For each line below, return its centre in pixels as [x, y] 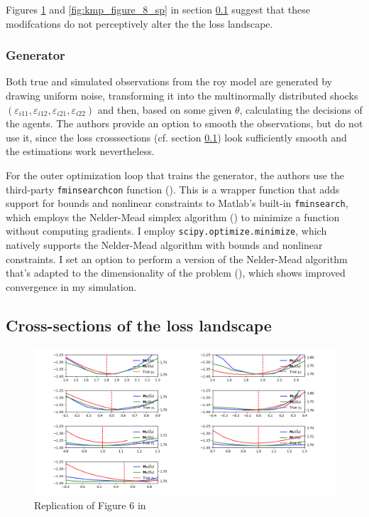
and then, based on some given [165, 109]
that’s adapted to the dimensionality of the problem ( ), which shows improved [176, 273]
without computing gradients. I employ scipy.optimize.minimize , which [166, 231]
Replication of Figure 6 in [90, 505]
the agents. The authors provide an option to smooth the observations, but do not [184, 123]
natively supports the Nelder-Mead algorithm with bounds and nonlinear [164, 245]
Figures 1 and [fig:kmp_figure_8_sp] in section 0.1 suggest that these [158, 9]
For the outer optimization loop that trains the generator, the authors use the [175, 175]
